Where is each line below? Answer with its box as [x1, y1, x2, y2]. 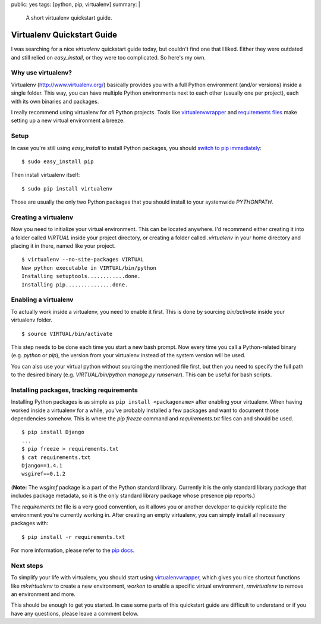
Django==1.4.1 [21, 462, 62, 469]
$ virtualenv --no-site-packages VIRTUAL [21, 256, 144, 263]
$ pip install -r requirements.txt [21, 533, 125, 540]
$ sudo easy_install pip [21, 158, 94, 165]
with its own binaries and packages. [11, 98, 99, 105]
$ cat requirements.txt [21, 454, 91, 461]
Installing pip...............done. [21, 281, 128, 288]
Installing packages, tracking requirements [11, 386, 138, 394]
